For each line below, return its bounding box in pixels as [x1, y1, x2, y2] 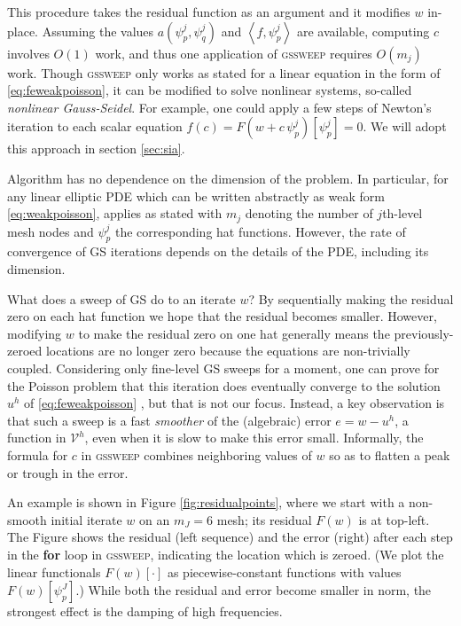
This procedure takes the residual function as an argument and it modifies [7, 3, 410, 20]
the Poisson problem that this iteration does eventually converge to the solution [7, 376, 441, 395]
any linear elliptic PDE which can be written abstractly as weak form [7, 186, 385, 205]
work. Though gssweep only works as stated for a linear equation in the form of [7, 63, 441, 82]
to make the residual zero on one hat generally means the [78, 324, 390, 342]
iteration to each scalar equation [7, 117, 183, 136]
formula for [7, 445, 68, 464]
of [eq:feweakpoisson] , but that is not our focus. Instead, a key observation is [24, 394, 445, 412]
